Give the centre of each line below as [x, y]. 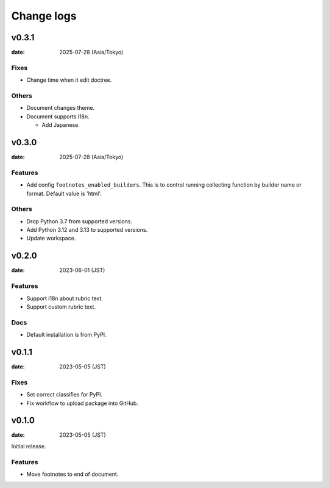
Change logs [44, 16]
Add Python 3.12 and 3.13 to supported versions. [87, 230]
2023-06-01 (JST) [82, 270]
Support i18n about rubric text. [65, 298]
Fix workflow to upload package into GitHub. [82, 403]
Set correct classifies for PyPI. [65, 395]
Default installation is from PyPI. [66, 335]
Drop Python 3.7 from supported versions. [80, 221]
